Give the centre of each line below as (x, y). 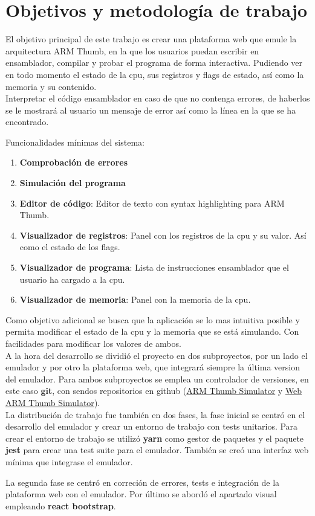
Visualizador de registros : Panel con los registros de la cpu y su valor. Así (163, 235)
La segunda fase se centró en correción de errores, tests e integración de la (143, 482)
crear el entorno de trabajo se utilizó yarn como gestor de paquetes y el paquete (155, 438)
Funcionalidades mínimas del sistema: (75, 142)
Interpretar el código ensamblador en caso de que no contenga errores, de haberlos (158, 98)
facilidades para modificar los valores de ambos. (93, 343)
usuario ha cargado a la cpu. (72, 279)
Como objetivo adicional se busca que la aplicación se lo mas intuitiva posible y (153, 319)
